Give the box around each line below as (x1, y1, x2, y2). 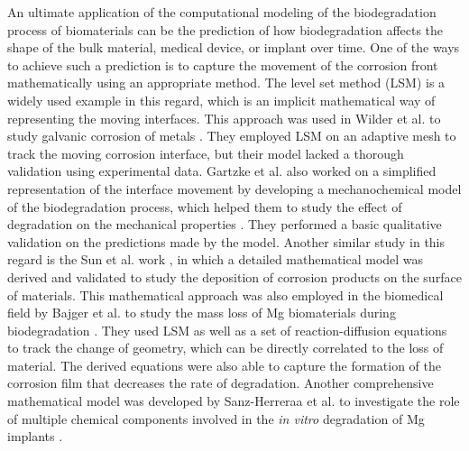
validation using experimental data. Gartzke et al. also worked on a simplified (7, 161, 437, 180)
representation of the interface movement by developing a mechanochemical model (7, 179, 462, 198)
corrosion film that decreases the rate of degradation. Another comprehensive (7, 373, 434, 392)
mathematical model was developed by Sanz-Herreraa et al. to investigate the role (7, 391, 460, 410)
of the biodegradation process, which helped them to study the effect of (7, 197, 402, 216)
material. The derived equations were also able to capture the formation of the (7, 355, 441, 374)
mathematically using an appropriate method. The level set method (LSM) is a (7, 73, 446, 92)
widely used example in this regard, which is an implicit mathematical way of (7, 90, 436, 109)
